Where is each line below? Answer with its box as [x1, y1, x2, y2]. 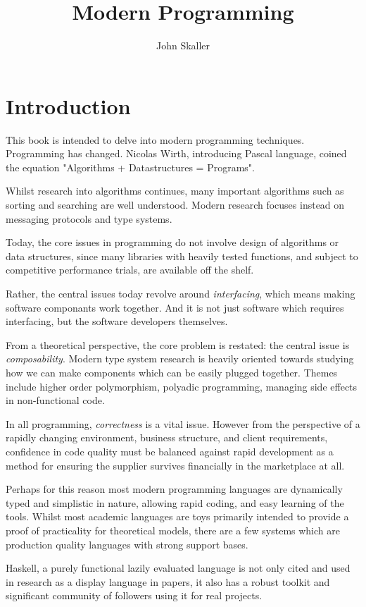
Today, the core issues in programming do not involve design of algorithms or [6, 235, 339, 250]
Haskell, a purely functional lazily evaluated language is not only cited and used [6, 560, 351, 575]
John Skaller [156, 38, 210, 53]
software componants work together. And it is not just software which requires [6, 300, 344, 314]
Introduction [6, 91, 131, 120]
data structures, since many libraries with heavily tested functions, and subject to [6, 248, 358, 263]
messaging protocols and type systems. [6, 211, 172, 226]
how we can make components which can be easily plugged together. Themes [6, 364, 338, 379]
